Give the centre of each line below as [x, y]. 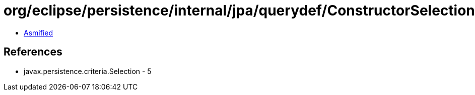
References [33, 52]
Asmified [39, 32]
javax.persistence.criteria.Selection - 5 [88, 71]
